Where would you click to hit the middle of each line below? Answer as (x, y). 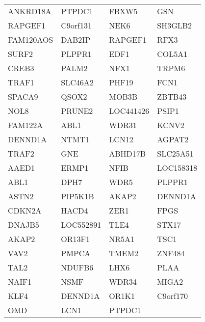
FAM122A (26, 125)
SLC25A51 (175, 153)
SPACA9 (23, 96)
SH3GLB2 (175, 25)
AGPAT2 (173, 139)
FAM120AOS (31, 40)
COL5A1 (172, 54)
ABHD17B (128, 153)
